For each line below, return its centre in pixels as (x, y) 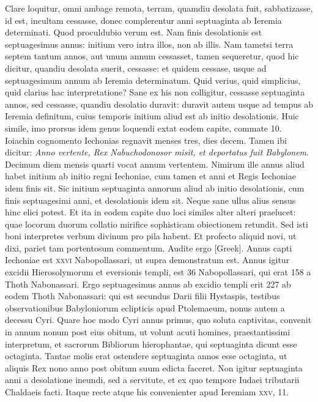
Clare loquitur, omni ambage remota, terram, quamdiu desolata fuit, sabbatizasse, (159, 8)
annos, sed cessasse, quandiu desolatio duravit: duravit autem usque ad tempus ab (159, 104)
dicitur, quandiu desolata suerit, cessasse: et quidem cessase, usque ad (136, 68)
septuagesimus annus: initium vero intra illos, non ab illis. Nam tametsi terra (149, 44)
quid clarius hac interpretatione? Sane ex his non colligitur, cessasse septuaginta (155, 92)
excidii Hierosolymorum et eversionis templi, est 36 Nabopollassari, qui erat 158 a (158, 272)
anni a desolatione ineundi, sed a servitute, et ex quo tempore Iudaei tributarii (152, 380)
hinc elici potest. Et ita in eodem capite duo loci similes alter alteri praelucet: (150, 212)
